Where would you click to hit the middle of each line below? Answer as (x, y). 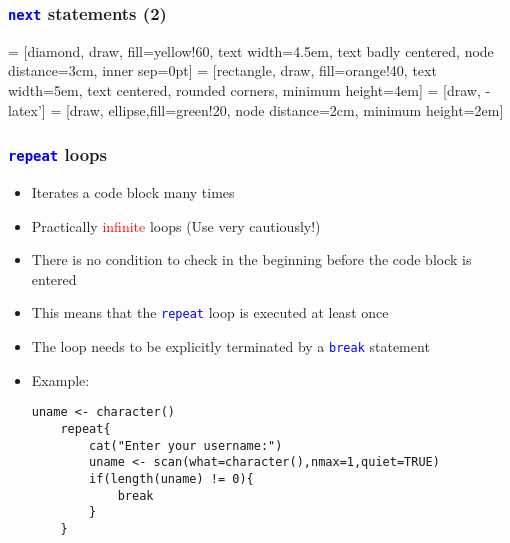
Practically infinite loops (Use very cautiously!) (176, 225)
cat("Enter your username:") (186, 445)
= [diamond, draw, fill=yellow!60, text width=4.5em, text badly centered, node (251, 50)
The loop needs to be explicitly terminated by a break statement (230, 345)
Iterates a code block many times (133, 191)
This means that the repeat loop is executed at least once (210, 312)
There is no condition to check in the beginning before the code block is (251, 259)
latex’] (27, 109)
